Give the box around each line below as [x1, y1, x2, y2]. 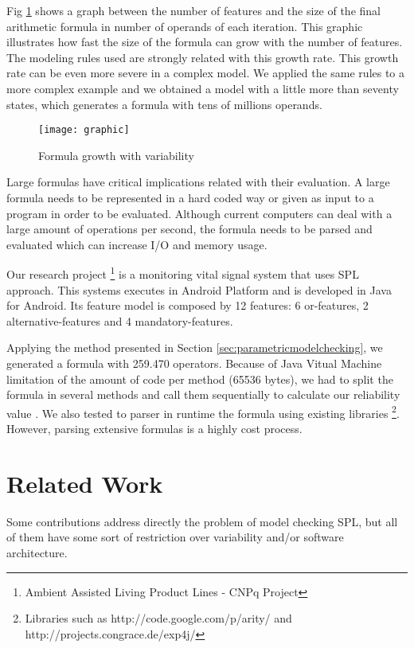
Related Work [6, 466, 163, 499]
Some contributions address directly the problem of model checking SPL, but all [6, 513, 398, 529]
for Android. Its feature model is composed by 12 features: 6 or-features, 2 [6, 297, 369, 314]
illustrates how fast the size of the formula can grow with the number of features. [6, 33, 403, 50]
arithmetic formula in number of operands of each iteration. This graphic [6, 18, 363, 34]
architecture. [6, 544, 68, 560]
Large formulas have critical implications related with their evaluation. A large [6, 174, 390, 190]
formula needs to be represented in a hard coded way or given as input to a [6, 189, 374, 205]
